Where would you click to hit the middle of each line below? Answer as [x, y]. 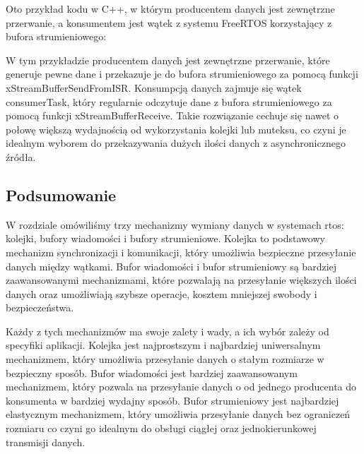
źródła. [21, 156]
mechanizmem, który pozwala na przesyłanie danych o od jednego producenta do [181, 387]
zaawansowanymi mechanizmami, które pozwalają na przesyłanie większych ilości [181, 280]
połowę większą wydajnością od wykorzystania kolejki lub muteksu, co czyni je [176, 129]
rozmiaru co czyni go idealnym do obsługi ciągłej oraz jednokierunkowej [161, 428]
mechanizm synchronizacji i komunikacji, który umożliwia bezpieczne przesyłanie [181, 252]
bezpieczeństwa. [40, 307]
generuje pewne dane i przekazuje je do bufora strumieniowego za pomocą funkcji [182, 74]
